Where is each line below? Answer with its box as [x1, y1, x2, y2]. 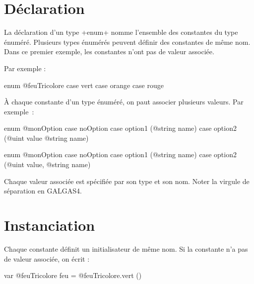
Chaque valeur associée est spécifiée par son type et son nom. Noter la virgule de [4, 176, 250, 186]
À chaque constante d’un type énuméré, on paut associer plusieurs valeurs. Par [4, 96, 244, 107]
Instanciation [4, 215, 95, 235]
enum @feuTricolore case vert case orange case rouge [4, 80, 164, 90]
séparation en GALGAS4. [4, 186, 82, 196]
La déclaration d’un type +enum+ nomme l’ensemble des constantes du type [4, 27, 238, 37]
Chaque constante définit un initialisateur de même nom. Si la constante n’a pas [4, 243, 248, 254]
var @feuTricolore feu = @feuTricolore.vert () [4, 270, 142, 281]
